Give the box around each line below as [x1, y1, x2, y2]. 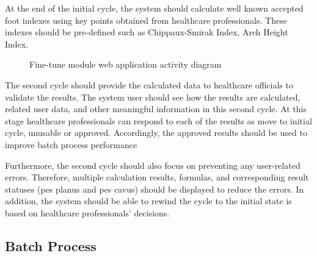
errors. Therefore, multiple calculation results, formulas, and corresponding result [5, 171, 309, 183]
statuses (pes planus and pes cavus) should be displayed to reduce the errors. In [5, 182, 304, 195]
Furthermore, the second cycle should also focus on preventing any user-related [5, 158, 301, 171]
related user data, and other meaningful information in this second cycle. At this [5, 102, 307, 115]
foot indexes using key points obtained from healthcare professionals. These [5, 13, 287, 26]
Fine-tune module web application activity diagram [29, 58, 222, 71]
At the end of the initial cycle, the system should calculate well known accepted [5, 2, 304, 14]
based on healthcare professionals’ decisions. [5, 206, 170, 219]
